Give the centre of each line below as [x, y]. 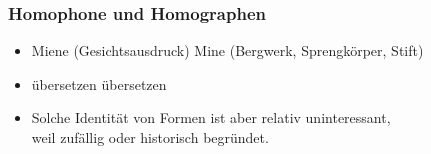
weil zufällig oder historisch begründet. [150, 137]
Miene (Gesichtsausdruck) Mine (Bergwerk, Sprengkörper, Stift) [227, 50]
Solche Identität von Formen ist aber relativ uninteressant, [211, 117]
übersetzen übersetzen [99, 83]
